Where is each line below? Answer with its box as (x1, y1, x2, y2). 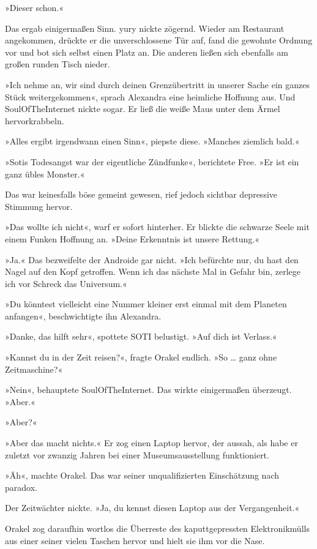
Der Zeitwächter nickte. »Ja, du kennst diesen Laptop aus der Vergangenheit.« (5, 501, 300, 514)
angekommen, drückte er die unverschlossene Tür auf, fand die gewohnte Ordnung (5, 34, 313, 47)
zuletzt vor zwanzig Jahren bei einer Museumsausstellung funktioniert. (5, 448, 269, 461)
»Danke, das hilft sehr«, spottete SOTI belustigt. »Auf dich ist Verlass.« (5, 330, 277, 343)
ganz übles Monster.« (5, 167, 85, 180)
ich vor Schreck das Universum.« (5, 277, 127, 289)
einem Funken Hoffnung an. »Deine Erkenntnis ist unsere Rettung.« (5, 232, 260, 245)
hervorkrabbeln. (5, 114, 64, 127)
